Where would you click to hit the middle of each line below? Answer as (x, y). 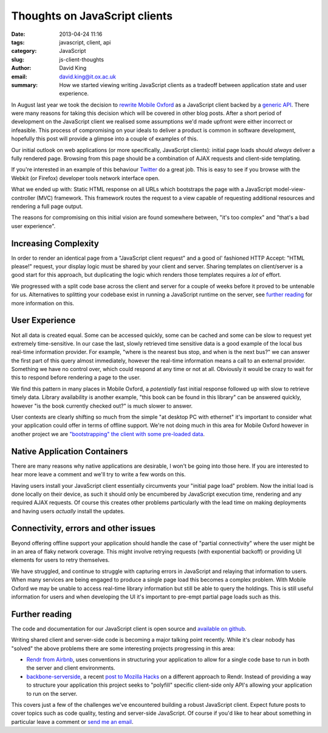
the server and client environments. (71, 668)
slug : (18, 59)
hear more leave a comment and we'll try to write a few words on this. (99, 474)
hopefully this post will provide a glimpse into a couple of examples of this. (105, 139)
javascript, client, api (85, 42)
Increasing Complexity (55, 243)
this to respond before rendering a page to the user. (76, 378)
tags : (18, 42)
